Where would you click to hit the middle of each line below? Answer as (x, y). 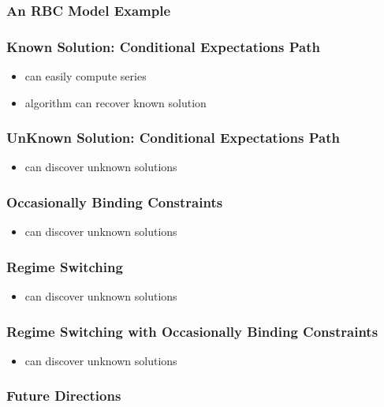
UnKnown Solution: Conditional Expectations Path (173, 138)
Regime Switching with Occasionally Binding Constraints (192, 331)
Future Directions (64, 396)
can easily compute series (86, 76)
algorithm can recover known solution (116, 102)
